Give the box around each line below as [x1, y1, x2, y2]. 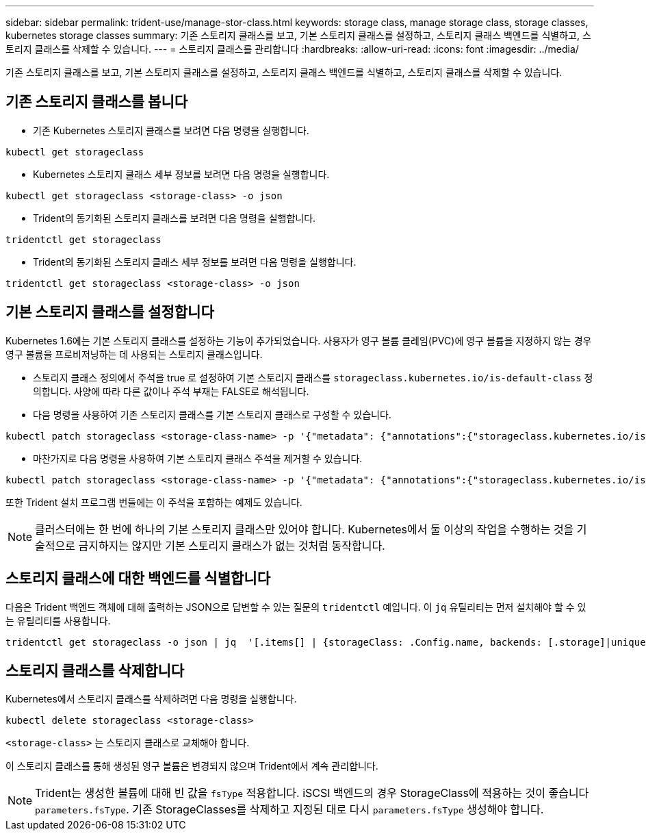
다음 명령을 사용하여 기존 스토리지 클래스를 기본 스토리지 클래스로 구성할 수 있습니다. [33, 408, 391, 420]
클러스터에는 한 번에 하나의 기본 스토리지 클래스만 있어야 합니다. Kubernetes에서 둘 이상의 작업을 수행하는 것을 [35, 522, 574, 536]
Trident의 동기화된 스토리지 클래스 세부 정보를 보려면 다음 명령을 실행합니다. [33, 255, 357, 268]
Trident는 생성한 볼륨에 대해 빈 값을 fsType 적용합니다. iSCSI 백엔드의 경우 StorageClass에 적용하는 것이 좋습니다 [35, 786, 589, 800]
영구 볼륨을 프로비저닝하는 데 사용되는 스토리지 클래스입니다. [5, 348, 263, 360]
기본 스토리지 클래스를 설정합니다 [5, 303, 214, 321]
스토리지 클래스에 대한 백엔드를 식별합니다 [5, 570, 270, 587]
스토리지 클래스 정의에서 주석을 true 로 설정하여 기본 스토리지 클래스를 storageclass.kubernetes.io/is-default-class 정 [33, 371, 593, 383]
